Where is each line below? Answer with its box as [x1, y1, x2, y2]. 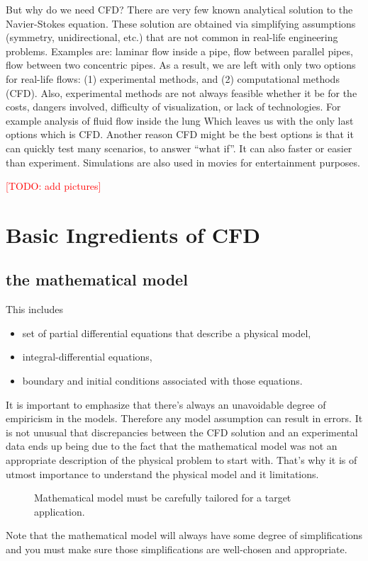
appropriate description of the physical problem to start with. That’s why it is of [6, 453, 357, 467]
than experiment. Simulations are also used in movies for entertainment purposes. [6, 154, 360, 169]
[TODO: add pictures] [6, 178, 101, 193]
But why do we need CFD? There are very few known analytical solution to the [6, 2, 353, 16]
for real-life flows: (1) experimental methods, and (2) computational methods [6, 71, 340, 86]
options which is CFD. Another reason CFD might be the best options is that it [6, 127, 354, 142]
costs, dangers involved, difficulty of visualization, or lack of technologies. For [6, 99, 341, 114]
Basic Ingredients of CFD [6, 220, 260, 249]
